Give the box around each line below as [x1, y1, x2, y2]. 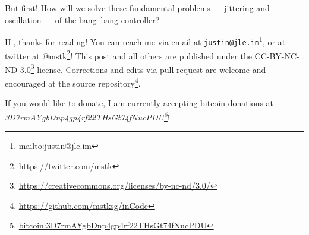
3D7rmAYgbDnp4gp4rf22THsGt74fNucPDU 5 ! [5, 109, 170, 123]
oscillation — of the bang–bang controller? [5, 13, 160, 26]
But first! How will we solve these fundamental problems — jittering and [5, 2, 270, 14]
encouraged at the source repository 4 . [5, 75, 141, 89]
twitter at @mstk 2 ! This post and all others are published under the [5, 47, 252, 62]
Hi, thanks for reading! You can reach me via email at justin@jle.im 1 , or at [5, 34, 286, 47]
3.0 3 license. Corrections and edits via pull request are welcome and [20, 61, 266, 75]
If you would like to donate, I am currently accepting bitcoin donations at [5, 97, 274, 109]
